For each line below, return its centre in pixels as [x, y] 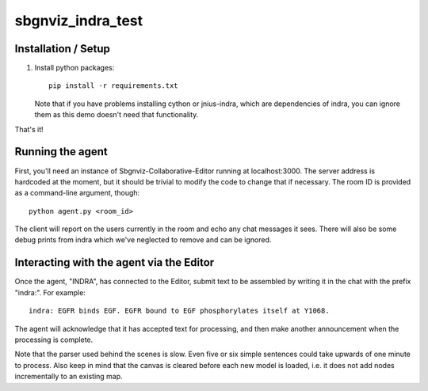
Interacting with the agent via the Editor [115, 262]
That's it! [29, 129]
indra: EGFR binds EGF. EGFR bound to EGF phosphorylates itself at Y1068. [179, 311]
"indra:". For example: [50, 292]
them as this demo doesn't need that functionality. [117, 115]
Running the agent [61, 152]
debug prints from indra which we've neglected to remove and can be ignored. [143, 240]
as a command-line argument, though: [77, 193]
